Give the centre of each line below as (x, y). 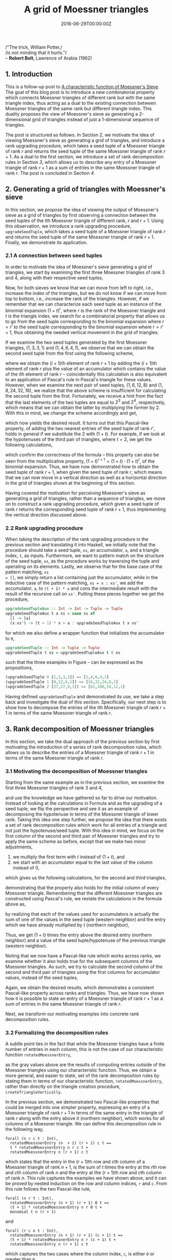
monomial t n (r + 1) (33, 1212)
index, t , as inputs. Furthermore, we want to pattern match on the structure (85, 555)
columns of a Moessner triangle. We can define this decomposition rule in (83, 1124)
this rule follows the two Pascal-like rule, (48, 1189)
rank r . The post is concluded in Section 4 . (50, 173)
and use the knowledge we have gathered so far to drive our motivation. (82, 798)
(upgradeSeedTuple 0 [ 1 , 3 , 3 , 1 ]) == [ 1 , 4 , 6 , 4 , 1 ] (57, 677)
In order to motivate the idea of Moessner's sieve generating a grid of (79, 267)
